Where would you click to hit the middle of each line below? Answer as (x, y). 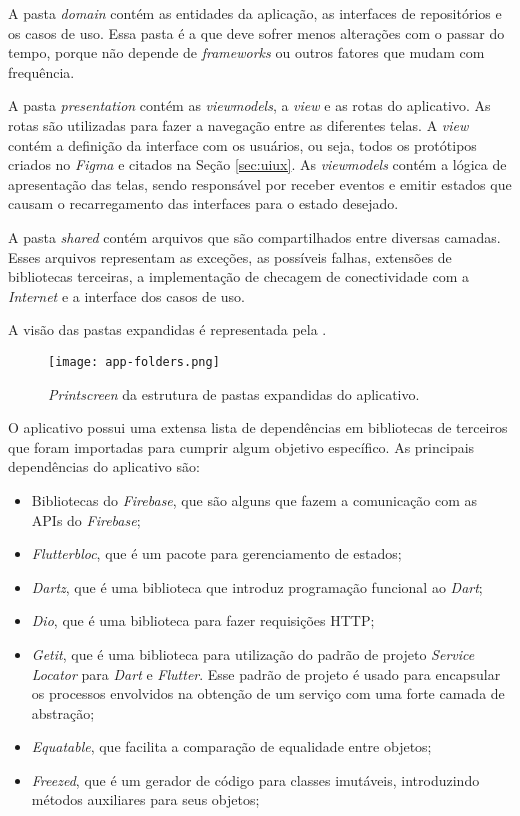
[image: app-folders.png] (134, 361)
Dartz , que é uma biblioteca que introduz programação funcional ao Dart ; (257, 586)
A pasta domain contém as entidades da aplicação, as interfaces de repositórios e (255, 13)
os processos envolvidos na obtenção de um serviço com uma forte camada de (268, 693)
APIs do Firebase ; (86, 519)
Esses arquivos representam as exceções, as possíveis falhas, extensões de (230, 256)
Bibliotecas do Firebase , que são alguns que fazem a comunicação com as (254, 499)
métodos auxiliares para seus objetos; (145, 799)
